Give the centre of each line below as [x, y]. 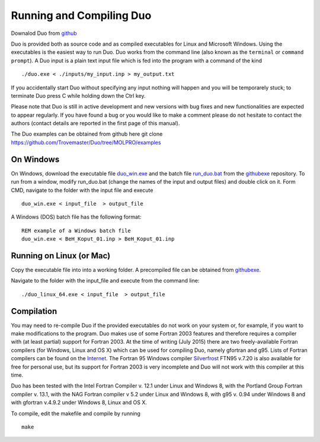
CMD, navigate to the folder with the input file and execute [82, 190]
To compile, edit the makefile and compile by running [76, 413]
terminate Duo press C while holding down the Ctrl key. [78, 95]
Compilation [34, 311]
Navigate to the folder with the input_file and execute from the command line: [105, 281]
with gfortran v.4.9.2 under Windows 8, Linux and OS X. [79, 402]
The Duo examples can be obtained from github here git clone [87, 134]
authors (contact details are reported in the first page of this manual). [95, 123]
